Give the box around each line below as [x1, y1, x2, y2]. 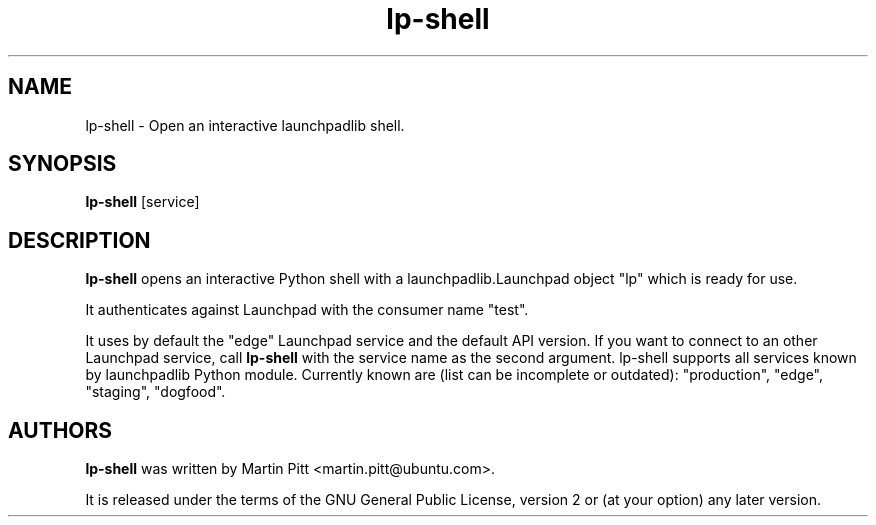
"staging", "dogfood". [85, 383, 226, 401]
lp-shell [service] [85, 193, 200, 211]
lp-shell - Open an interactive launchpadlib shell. [85, 116, 405, 134]
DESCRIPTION [8, 227, 151, 253]
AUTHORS [8, 417, 113, 443]
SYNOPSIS [8, 151, 117, 177]
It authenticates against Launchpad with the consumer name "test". [85, 301, 529, 319]
